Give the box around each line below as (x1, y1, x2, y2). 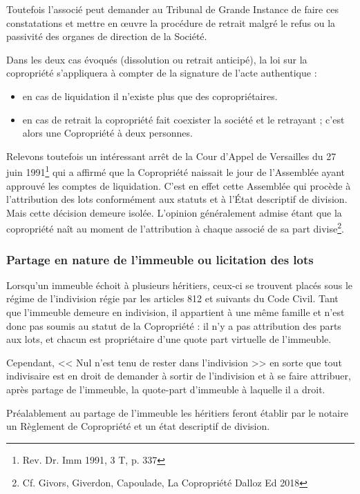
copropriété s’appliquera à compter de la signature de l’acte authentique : (6, 66, 317, 80)
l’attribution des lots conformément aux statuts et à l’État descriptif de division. (6, 192, 348, 206)
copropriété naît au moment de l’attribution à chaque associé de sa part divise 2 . (6, 219, 344, 236)
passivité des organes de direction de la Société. (6, 29, 207, 43)
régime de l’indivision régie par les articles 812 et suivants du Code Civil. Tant (6, 291, 339, 306)
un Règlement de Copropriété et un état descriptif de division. (6, 419, 270, 433)
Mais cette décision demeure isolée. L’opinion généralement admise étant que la (6, 205, 342, 219)
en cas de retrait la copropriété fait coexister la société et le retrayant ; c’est (22, 112, 345, 126)
